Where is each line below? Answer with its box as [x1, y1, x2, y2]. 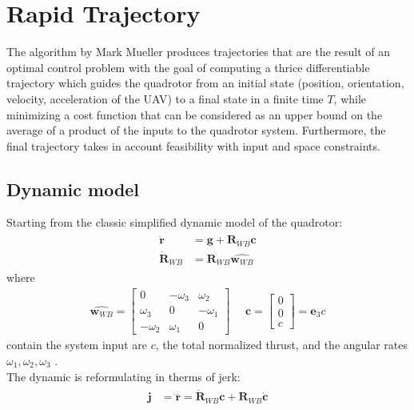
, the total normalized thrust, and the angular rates [155, 336, 408, 353]
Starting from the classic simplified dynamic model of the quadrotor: [6, 214, 343, 231]
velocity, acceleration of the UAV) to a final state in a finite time [6, 90, 324, 107]
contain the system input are [6, 336, 147, 353]
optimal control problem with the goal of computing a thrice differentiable [6, 58, 370, 75]
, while [333, 90, 367, 107]
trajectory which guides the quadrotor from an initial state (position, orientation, [6, 74, 404, 91]
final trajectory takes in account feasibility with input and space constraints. [6, 137, 380, 154]
